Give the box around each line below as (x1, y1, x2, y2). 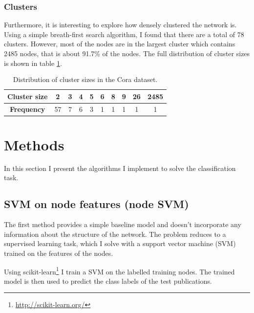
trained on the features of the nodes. (4, 248, 113, 258)
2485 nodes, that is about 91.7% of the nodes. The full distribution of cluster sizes (4, 48, 250, 58)
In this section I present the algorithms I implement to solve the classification (4, 163, 236, 173)
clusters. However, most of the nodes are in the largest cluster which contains (4, 39, 235, 49)
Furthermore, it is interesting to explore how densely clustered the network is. (4, 20, 237, 30)
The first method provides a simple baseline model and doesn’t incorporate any (4, 219, 241, 230)
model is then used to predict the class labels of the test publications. (4, 275, 212, 286)
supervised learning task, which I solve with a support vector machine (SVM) (4, 238, 236, 249)
